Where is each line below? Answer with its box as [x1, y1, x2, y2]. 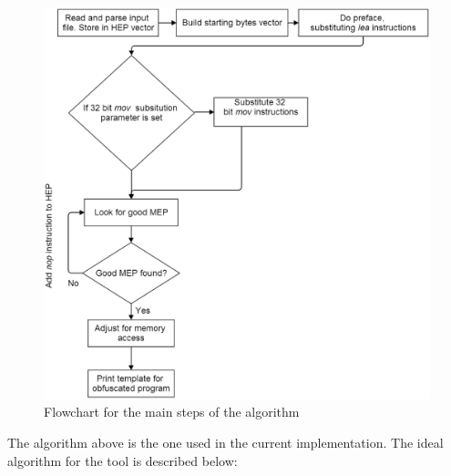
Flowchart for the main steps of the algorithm [44, 402, 300, 421]
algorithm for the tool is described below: [7, 450, 238, 470]
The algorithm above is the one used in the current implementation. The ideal [7, 433, 444, 452]
